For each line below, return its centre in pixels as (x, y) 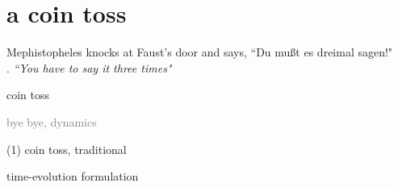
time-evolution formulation (73, 176)
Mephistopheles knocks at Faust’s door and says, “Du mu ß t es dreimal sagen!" (200, 52)
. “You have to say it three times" (89, 67)
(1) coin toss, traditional (67, 149)
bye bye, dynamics (52, 121)
